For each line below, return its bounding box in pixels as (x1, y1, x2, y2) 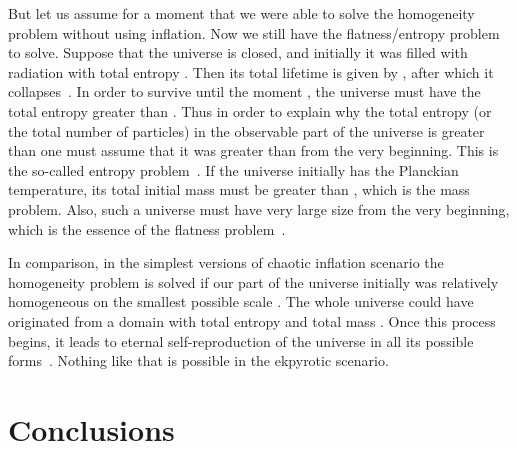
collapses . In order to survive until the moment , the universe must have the (8, 81, 481, 102)
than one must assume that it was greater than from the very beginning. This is (8, 140, 499, 161)
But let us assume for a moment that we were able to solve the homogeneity (8, 3, 475, 23)
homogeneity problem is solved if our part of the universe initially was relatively (8, 271, 499, 292)
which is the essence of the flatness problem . (8, 218, 286, 239)
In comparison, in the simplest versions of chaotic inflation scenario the (8, 252, 444, 273)
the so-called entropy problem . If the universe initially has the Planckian (8, 159, 459, 180)
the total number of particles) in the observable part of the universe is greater (8, 120, 485, 141)
